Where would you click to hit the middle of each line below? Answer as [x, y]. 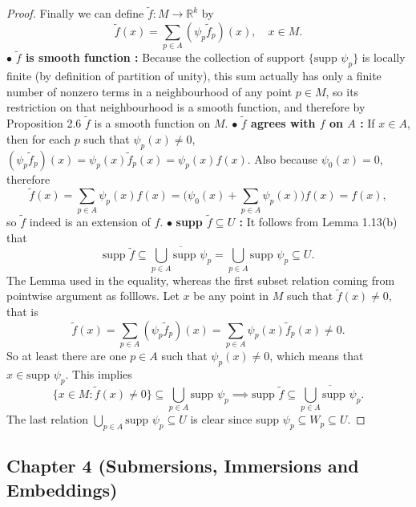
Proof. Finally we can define [75, 13]
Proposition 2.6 [44, 123]
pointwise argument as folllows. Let [93, 296]
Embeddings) [62, 489]
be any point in [231, 296]
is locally [384, 57]
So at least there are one [67, 355]
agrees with [283, 123]
